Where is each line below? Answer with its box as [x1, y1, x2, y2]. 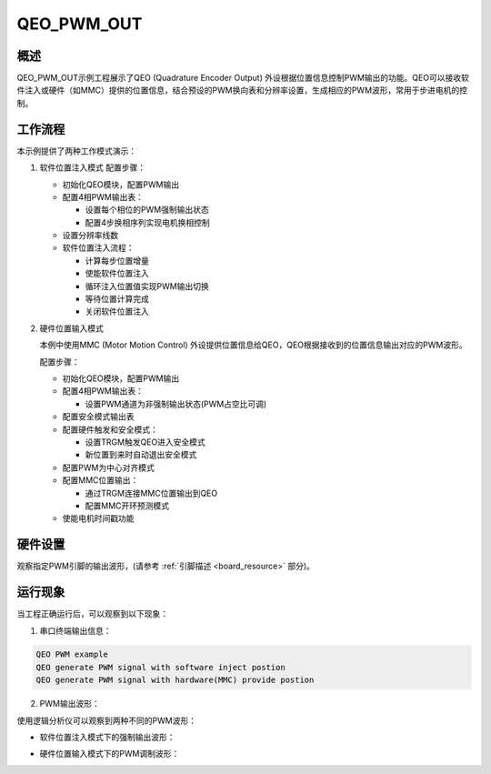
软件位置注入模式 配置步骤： [39, 162, 145, 173]
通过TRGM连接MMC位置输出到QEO [85, 488, 218, 498]
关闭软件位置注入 [85, 306, 149, 317]
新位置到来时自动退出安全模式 [85, 449, 197, 460]
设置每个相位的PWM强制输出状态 [85, 205, 209, 216]
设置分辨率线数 [62, 230, 118, 241]
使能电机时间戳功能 [62, 513, 135, 524]
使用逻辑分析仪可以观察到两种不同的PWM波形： [16, 715, 197, 726]
